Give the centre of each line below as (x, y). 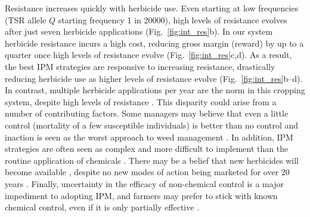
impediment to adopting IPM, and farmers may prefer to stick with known (141, 195)
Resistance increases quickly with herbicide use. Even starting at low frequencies (152, 8)
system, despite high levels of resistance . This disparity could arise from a (141, 101)
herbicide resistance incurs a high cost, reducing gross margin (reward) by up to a (154, 43)
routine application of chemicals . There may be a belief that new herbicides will (152, 160)
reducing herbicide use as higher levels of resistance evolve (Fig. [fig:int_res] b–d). (154, 78)
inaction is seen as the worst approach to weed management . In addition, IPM (149, 137)
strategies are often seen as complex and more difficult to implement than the (147, 149)
